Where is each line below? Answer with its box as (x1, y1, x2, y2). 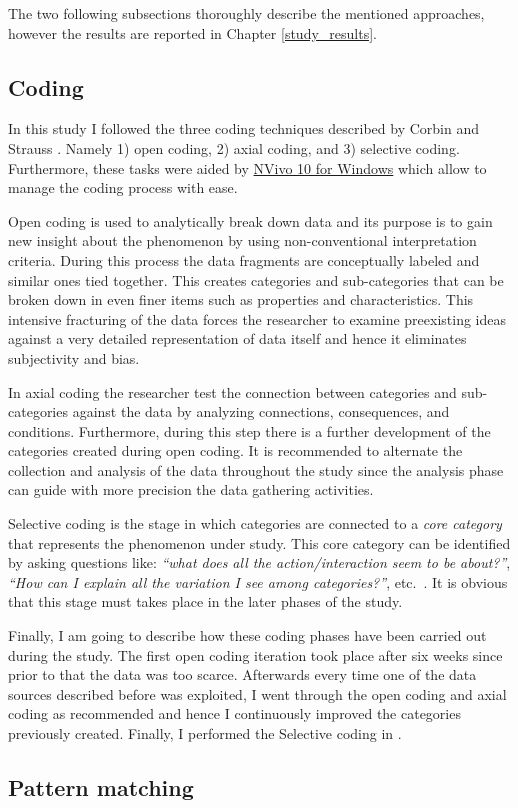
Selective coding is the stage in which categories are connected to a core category (8, 513, 502, 534)
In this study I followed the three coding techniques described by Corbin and (8, 118, 480, 139)
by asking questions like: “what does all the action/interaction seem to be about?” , (8, 552, 511, 573)
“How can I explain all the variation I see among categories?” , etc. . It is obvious (8, 571, 508, 592)
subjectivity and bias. (8, 347, 140, 368)
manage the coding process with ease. (8, 177, 238, 198)
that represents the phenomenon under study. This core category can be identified (8, 532, 511, 553)
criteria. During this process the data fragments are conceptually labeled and (8, 249, 480, 270)
